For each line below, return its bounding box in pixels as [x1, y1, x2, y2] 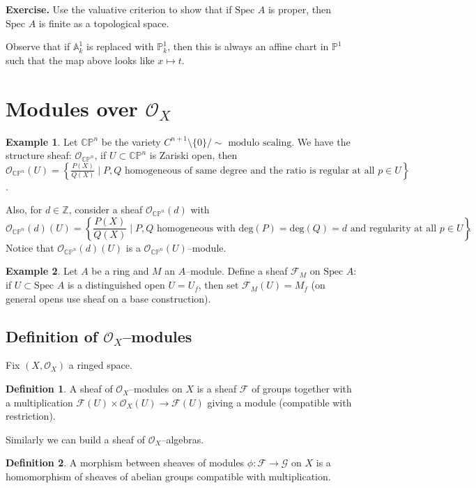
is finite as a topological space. [38, 15, 169, 30]
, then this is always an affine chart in [167, 39, 329, 54]
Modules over [6, 93, 138, 122]
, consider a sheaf [68, 202, 143, 217]
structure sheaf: [6, 148, 72, 162]
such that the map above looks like [6, 52, 155, 67]
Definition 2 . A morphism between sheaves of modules [6, 455, 245, 470]
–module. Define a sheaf [185, 264, 288, 278]
